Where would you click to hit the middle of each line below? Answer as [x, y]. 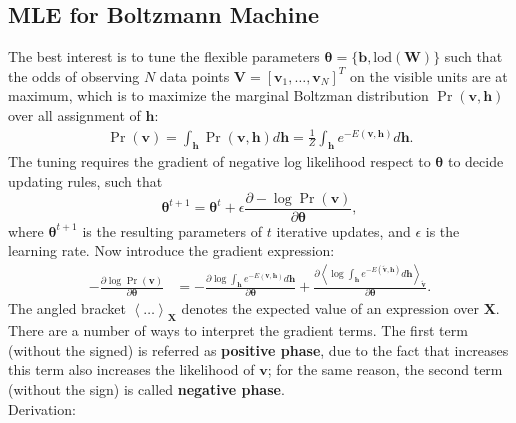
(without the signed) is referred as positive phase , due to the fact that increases [258, 349]
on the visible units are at [429, 75]
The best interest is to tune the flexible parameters [164, 56]
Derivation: [42, 408]
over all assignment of [74, 114]
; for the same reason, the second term [385, 369]
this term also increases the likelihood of [131, 369]
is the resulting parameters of [172, 230]
